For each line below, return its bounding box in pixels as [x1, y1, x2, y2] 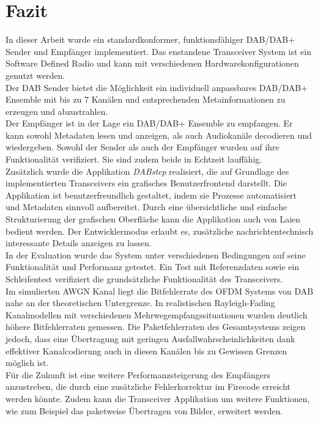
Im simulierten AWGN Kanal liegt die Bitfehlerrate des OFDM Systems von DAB [6, 284, 314, 297]
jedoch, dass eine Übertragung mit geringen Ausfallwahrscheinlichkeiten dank [6, 332, 295, 345]
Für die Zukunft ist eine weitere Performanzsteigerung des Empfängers [6, 368, 270, 381]
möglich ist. [6, 356, 49, 369]
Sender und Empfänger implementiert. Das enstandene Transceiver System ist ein [6, 45, 311, 57]
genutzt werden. [6, 68, 65, 81]
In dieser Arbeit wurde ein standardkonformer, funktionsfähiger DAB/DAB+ [6, 33, 295, 46]
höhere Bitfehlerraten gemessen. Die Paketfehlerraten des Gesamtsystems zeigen [6, 320, 306, 333]
